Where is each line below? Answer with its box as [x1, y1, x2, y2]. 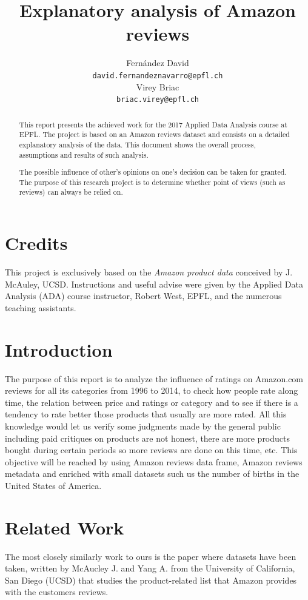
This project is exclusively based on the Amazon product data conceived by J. [5, 266, 293, 278]
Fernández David [126, 56, 189, 69]
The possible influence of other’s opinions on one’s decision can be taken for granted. [19, 167, 287, 177]
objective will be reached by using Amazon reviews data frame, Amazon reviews [5, 455, 303, 468]
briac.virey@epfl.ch [116, 95, 199, 104]
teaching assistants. [5, 301, 76, 314]
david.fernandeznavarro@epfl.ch [92, 71, 223, 80]
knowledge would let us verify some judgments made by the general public [5, 419, 281, 432]
